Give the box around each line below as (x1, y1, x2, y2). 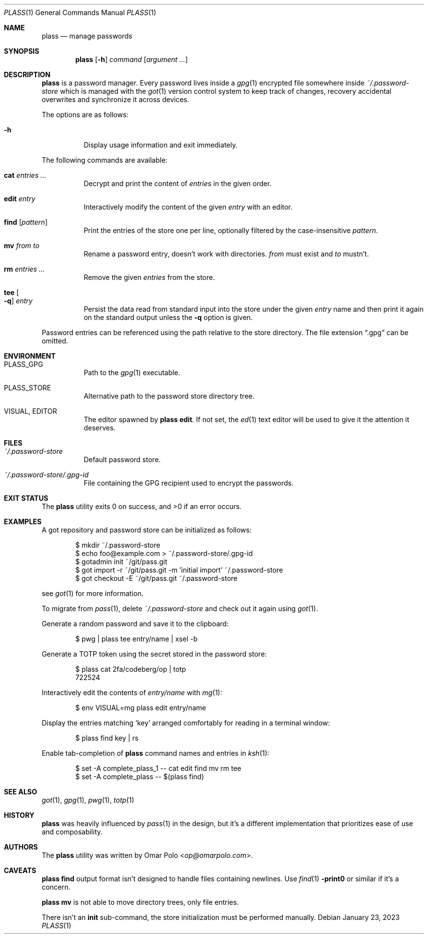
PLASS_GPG (4, 360, 43, 368)
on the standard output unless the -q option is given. (84, 313, 253, 321)
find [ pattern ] (4, 218, 48, 226)
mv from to (4, 241, 40, 250)
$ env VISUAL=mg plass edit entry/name (75, 703, 206, 712)
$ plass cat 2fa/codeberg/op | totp (75, 665, 186, 673)
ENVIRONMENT (4, 352, 56, 360)
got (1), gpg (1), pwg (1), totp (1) (42, 796, 134, 804)
